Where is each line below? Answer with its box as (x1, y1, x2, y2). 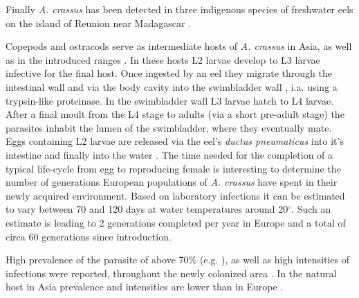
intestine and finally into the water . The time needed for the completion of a (6, 147, 333, 161)
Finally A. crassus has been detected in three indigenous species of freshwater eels (6, 2, 353, 16)
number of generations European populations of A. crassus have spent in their (6, 175, 338, 189)
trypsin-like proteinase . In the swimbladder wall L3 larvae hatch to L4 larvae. (6, 93, 334, 107)
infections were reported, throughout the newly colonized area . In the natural (6, 265, 337, 280)
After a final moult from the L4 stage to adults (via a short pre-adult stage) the (6, 107, 344, 121)
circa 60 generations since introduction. (6, 229, 172, 243)
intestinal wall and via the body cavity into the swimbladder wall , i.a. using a (6, 79, 338, 94)
